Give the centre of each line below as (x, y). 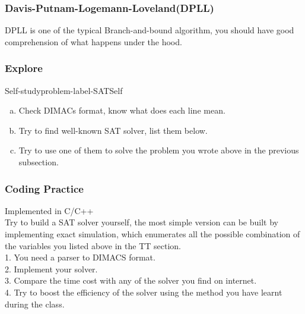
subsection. (39, 162)
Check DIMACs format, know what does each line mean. (122, 110)
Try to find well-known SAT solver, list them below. (113, 130)
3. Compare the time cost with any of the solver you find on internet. (131, 280)
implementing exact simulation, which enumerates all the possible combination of (152, 234)
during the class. (35, 304)
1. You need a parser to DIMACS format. (80, 257)
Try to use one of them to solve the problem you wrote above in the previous (159, 150)
